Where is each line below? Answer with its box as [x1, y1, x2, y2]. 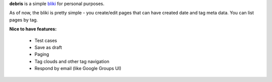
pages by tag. [9, 16, 38, 22]
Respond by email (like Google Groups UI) [34, 65, 122, 71]
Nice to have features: [9, 26, 57, 32]
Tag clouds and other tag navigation [34, 58, 109, 64]
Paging [34, 51, 49, 57]
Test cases [34, 37, 57, 43]
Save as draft [34, 44, 62, 50]
